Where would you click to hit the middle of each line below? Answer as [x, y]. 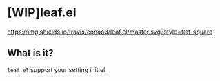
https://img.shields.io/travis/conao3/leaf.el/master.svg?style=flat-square [110, 32]
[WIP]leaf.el [42, 13]
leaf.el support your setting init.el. [57, 69]
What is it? [30, 53]
